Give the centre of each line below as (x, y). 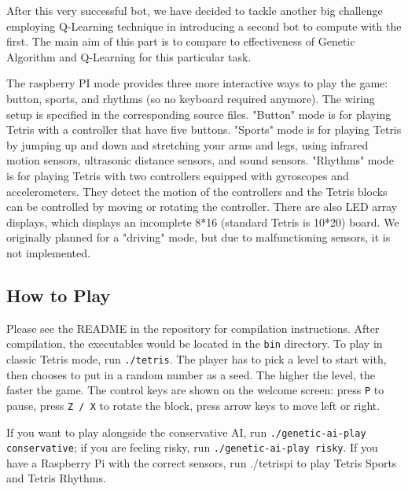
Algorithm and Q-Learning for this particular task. (129, 56)
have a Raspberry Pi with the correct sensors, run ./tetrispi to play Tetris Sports (202, 462)
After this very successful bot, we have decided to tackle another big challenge (195, 10)
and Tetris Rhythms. (56, 478)
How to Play (59, 295)
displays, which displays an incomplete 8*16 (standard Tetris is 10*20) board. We (203, 222)
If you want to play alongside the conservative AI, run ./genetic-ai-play (186, 432)
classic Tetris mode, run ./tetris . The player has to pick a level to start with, (197, 358)
